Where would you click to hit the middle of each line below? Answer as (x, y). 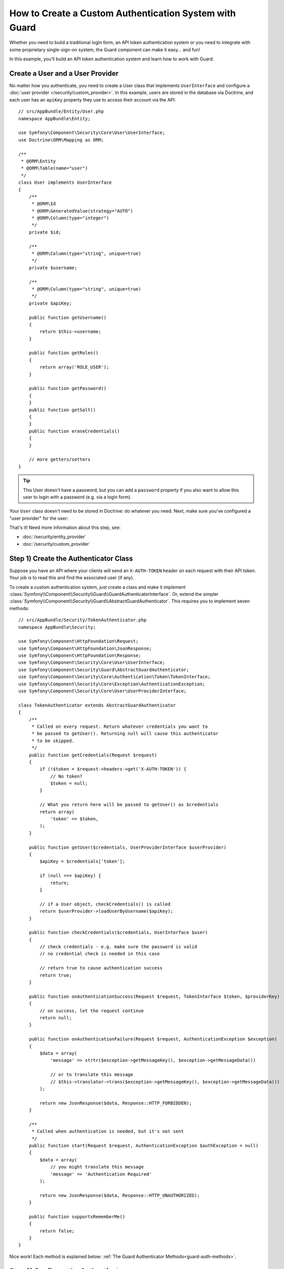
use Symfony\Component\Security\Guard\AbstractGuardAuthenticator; (104, 670)
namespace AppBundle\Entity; (54, 119)
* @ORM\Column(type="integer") (70, 218)
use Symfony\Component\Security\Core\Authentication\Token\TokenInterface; (114, 677)
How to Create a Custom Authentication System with (123, 13)
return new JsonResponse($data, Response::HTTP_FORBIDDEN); (116, 1103)
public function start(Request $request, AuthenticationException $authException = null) (144, 1146)
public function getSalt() (62, 410)
